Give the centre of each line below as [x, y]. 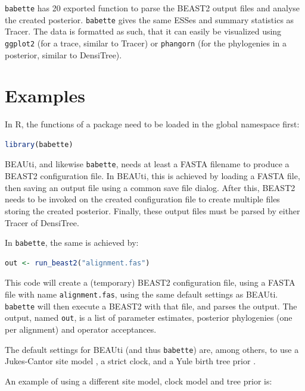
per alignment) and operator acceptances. [81, 329]
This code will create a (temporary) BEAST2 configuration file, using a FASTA [150, 282]
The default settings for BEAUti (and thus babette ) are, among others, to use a [152, 349]
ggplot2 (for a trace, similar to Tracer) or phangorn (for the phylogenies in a [146, 43]
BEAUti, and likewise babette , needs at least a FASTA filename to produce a [147, 164]
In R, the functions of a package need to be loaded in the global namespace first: [152, 124]
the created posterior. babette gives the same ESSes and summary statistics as [150, 19]
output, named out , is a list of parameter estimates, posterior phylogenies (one [149, 318]
